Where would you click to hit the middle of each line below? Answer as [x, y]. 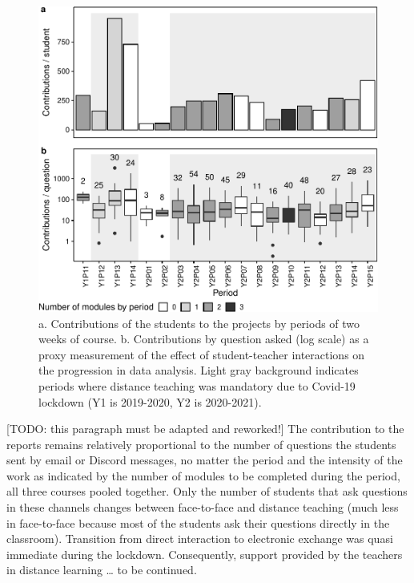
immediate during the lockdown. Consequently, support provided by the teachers [205, 554]
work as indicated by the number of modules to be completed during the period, [203, 475]
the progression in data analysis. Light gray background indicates [199, 370]
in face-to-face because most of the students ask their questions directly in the [198, 522]
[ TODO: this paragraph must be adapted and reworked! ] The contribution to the [205, 429]
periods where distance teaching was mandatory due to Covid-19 [197, 385]
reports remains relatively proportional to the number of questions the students [201, 444]
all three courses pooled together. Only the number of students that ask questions [207, 491]
